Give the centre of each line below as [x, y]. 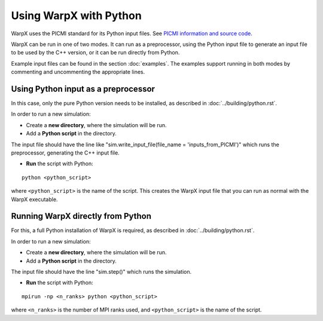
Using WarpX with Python [76, 16]
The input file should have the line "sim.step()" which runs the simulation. [101, 272]
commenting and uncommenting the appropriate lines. [78, 72]
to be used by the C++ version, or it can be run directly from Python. [95, 53]
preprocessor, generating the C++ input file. [65, 153]
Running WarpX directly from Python [81, 216]
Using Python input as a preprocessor [83, 89]
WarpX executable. [34, 199]
